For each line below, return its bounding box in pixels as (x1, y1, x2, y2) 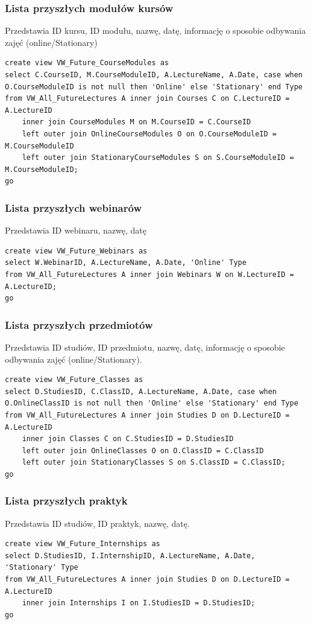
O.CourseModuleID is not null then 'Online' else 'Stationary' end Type (5, 82, 303, 91)
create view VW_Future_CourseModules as (5, 59, 169, 68)
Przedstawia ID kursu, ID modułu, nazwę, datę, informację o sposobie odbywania (5, 24, 306, 37)
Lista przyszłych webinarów (5, 200, 142, 215)
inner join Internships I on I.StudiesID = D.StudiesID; (22, 599, 256, 608)
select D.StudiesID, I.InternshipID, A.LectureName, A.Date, (5, 551, 256, 560)
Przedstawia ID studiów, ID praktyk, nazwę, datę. (5, 517, 190, 529)
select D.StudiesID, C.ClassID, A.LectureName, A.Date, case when (5, 387, 277, 396)
